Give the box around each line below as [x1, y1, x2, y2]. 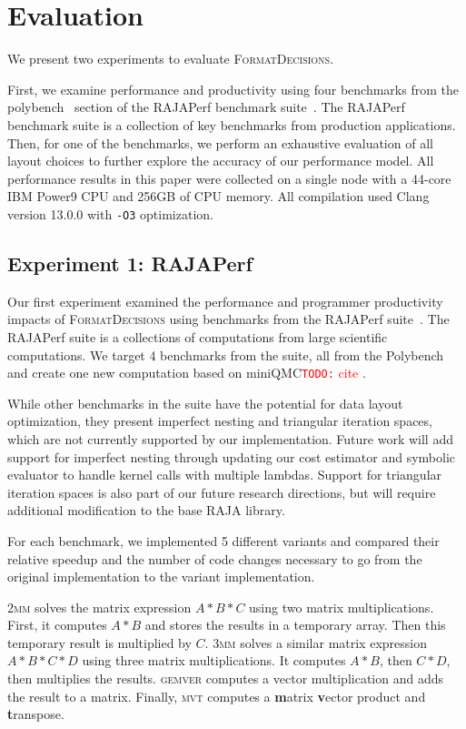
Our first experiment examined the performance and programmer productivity [7, 291, 443, 310]
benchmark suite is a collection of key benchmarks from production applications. [7, 115, 456, 134]
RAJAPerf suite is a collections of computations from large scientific [7, 327, 388, 346]
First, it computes [7, 615, 107, 634]
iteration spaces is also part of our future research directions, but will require [7, 482, 436, 501]
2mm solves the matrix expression [7, 597, 192, 616]
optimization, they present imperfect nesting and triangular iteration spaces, [7, 411, 432, 430]
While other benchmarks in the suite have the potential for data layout [7, 393, 403, 412]
